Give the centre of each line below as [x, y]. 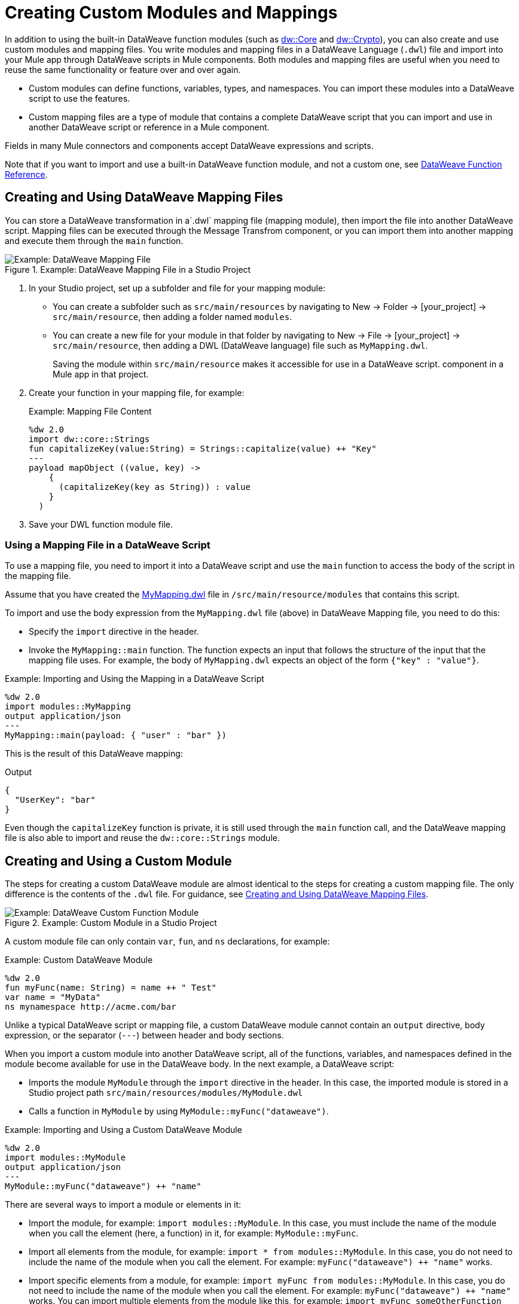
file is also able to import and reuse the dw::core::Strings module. [142, 838]
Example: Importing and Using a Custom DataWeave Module [123, 1130]
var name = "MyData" [53, 997]
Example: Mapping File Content [90, 411]
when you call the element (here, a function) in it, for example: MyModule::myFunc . [194, 1233]
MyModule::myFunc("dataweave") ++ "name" [103, 1186]
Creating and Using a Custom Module [118, 861]
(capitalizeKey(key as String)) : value [155, 487]
